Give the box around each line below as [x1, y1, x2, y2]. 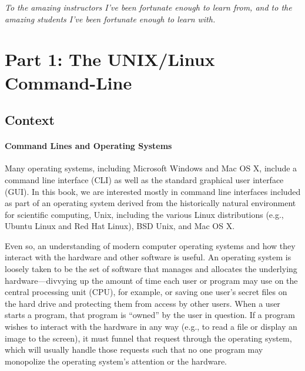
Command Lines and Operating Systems [5, 140, 172, 152]
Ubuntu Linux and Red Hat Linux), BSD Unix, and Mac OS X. [5, 220, 235, 232]
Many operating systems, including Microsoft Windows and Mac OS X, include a [5, 162, 297, 174]
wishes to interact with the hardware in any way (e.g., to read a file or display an [5, 320, 297, 333]
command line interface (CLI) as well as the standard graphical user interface [5, 173, 284, 185]
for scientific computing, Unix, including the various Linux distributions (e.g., [5, 208, 284, 220]
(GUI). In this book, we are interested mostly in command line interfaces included [5, 185, 301, 197]
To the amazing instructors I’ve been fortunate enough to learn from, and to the [5, 1, 292, 13]
